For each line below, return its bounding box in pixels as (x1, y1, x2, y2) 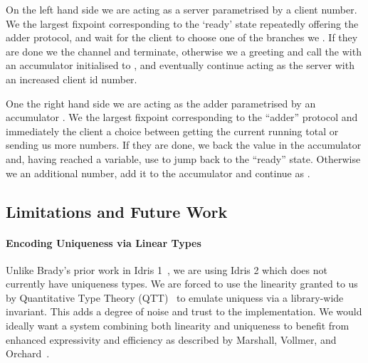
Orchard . (6, 346, 50, 361)
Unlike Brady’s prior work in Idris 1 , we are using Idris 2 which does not (6, 262, 327, 277)
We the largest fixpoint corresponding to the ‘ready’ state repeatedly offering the (6, 16, 359, 31)
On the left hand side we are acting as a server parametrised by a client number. (6, 2, 357, 16)
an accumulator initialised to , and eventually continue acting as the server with (6, 58, 354, 73)
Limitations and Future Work (6, 200, 228, 222)
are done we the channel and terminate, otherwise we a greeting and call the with (6, 43, 362, 58)
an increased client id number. (6, 71, 137, 86)
